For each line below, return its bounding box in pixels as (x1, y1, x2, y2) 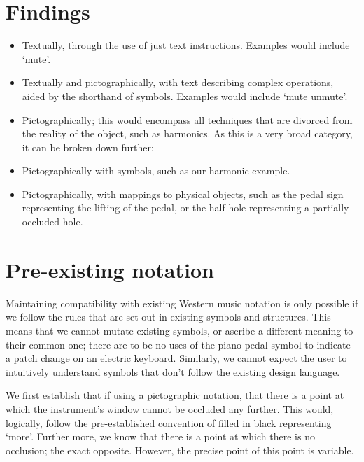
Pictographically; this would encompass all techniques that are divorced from (22, 112, 353, 127)
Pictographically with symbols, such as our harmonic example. (22, 163, 290, 178)
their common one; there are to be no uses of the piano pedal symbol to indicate (6, 337, 351, 351)
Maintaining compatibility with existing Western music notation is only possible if (6, 295, 358, 310)
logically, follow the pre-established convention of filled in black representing (6, 415, 332, 430)
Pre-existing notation (6, 255, 214, 283)
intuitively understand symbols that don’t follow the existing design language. (6, 364, 340, 379)
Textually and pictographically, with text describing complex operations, (22, 75, 334, 90)
